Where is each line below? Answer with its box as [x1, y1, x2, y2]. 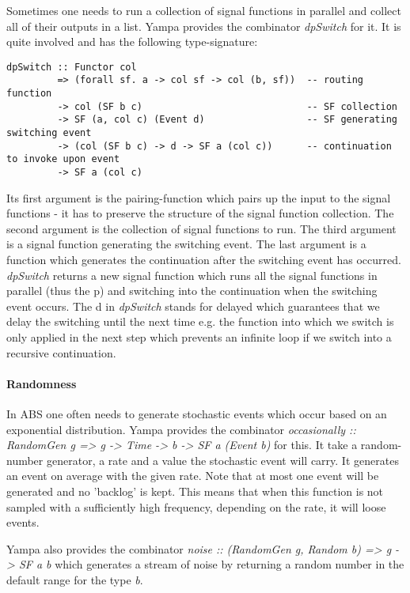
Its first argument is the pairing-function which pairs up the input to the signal [6, 189, 391, 206]
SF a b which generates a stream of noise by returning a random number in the [18, 556, 404, 572]
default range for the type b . [6, 571, 143, 587]
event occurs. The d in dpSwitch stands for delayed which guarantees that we [6, 297, 380, 314]
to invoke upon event [6, 153, 120, 165]
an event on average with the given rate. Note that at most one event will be [6, 467, 379, 484]
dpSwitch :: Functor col [6, 61, 137, 73]
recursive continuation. [6, 344, 116, 361]
